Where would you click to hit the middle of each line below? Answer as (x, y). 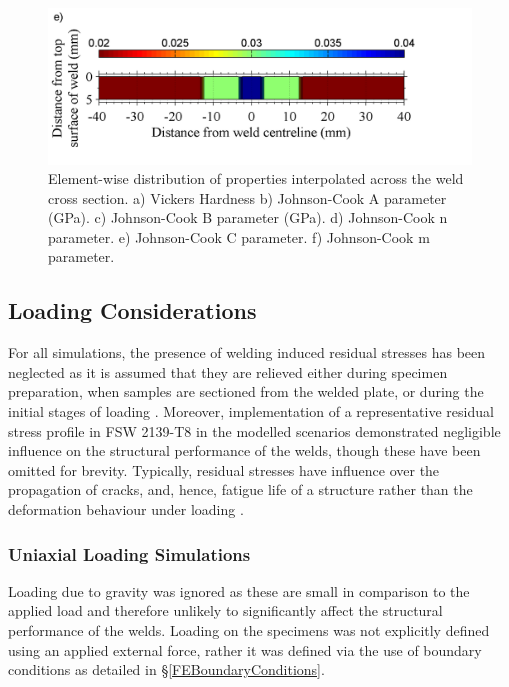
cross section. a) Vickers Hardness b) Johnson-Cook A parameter (247, 197)
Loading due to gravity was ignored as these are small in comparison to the (239, 590)
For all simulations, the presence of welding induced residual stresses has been (247, 352)
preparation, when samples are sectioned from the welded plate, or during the (246, 391)
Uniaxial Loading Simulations (129, 553)
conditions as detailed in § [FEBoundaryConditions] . (166, 669)
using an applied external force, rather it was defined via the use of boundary (245, 649)
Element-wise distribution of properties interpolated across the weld (256, 178)
